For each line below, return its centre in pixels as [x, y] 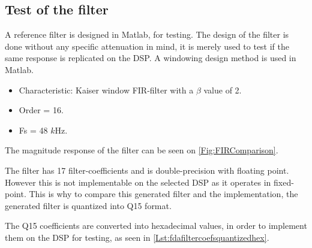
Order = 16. [41, 110]
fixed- [284, 182]
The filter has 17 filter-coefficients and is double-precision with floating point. [147, 170]
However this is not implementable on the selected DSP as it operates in [138, 182]
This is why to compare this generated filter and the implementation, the [163, 194]
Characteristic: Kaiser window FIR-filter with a [106, 90]
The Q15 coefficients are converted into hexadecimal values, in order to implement [156, 226]
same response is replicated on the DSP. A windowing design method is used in [151, 58]
